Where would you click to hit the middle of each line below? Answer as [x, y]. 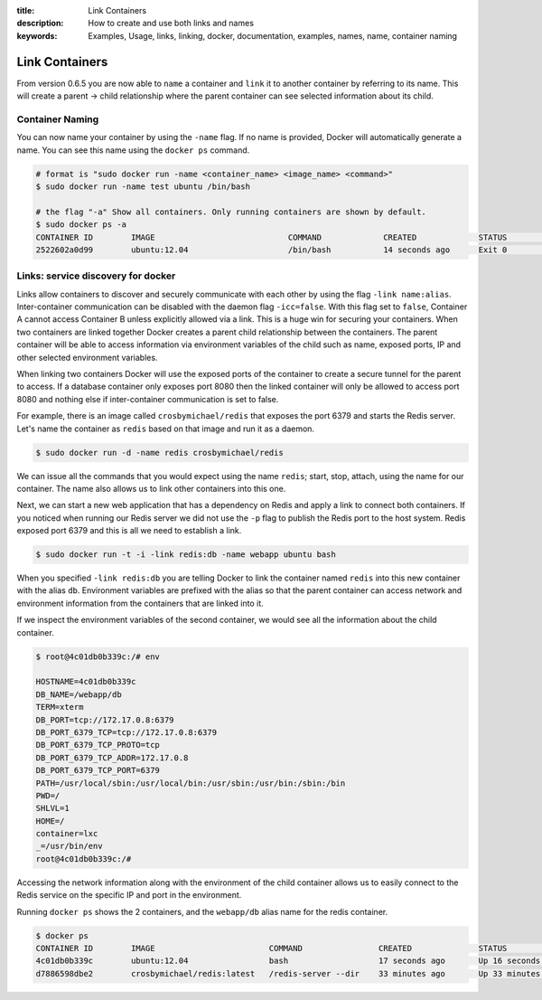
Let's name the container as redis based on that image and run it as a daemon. [166, 429]
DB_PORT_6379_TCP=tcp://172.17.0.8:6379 [126, 732]
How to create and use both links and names [171, 24]
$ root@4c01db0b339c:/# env [98, 656]
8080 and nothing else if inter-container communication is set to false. [148, 399]
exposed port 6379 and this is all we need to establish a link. [129, 531]
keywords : [37, 35]
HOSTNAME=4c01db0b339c [86, 682]
